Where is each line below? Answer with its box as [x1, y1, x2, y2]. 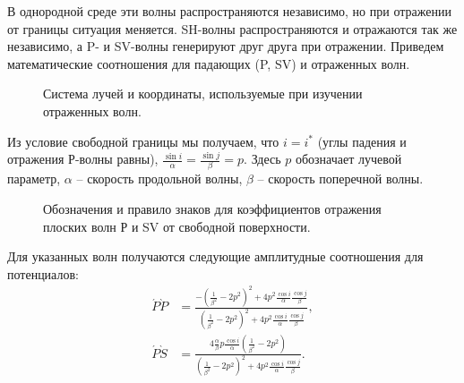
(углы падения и [317, 132, 407, 150]
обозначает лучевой [295, 149, 402, 168]
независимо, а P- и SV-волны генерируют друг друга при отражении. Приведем [7, 37, 444, 55]
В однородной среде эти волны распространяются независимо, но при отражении [7, 2, 451, 20]
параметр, [7, 169, 61, 188]
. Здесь [244, 149, 281, 168]
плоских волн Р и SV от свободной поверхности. [43, 217, 311, 235]
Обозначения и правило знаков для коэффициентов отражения [43, 200, 382, 218]
